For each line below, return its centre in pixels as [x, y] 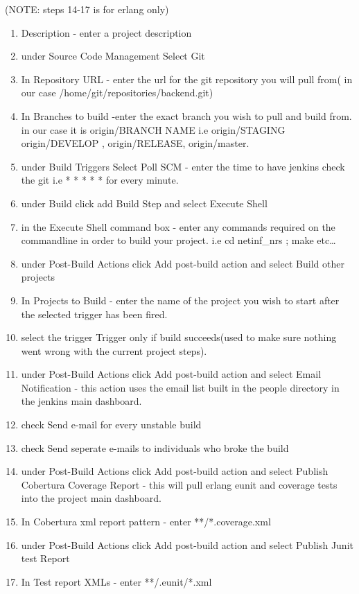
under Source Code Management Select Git [113, 56]
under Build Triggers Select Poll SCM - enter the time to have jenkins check [183, 166]
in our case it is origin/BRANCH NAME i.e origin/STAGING [153, 129]
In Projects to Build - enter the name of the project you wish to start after [180, 300]
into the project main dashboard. [91, 498]
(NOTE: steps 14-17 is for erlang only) [87, 9]
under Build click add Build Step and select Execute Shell [144, 203]
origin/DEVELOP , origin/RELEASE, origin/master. [135, 143]
